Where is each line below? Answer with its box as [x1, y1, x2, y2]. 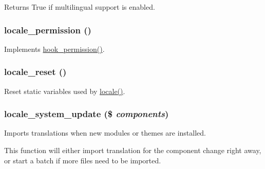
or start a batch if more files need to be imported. [4, 155, 161, 165]
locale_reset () [4, 65, 67, 78]
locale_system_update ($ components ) [4, 107, 169, 120]
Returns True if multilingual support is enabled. [4, 2, 155, 12]
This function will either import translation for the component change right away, [4, 145, 261, 156]
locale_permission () [4, 23, 91, 36]
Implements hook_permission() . [4, 43, 105, 54]
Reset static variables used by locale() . [4, 85, 125, 96]
